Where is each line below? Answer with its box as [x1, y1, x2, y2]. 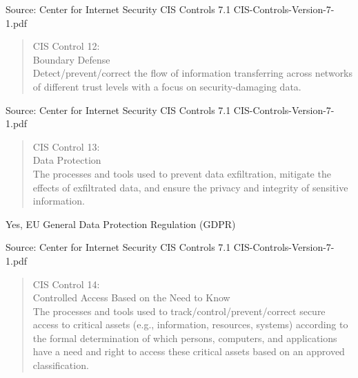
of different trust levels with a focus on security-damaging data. [32, 79, 301, 93]
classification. [32, 358, 89, 372]
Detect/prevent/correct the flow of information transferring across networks [32, 66, 353, 80]
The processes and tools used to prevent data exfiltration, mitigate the [32, 166, 331, 180]
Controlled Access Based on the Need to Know [32, 290, 230, 305]
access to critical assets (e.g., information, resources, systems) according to [32, 317, 348, 332]
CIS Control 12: [32, 39, 100, 53]
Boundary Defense [32, 52, 110, 66]
